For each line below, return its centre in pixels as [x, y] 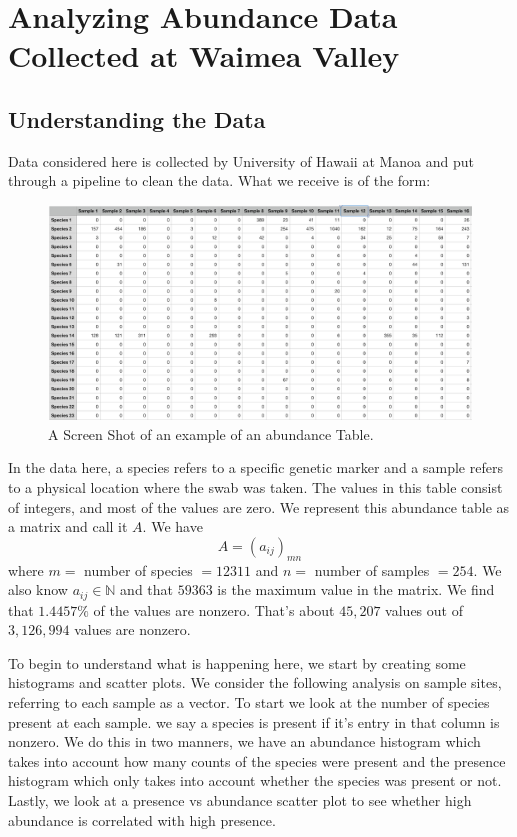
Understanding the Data [137, 118]
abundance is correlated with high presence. [142, 819]
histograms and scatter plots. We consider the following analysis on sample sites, [255, 682]
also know [38, 589]
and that [147, 589]
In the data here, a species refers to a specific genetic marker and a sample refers [255, 467]
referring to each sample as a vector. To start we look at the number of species [249, 702]
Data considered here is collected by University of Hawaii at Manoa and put [241, 160]
